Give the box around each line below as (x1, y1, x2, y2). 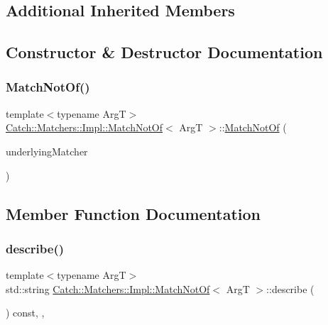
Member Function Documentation (6, 202, 261, 224)
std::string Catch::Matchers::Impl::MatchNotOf (6, 281, 210, 296)
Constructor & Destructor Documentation (6, 41, 323, 63)
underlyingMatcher (6, 143, 88, 158)
